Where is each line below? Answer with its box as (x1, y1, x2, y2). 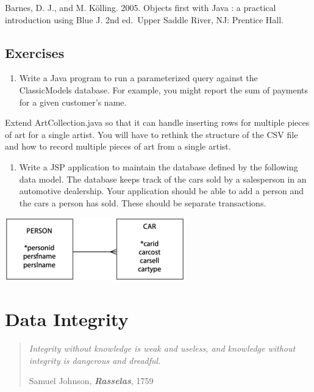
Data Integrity (5, 307, 129, 332)
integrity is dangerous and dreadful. (29, 354, 161, 366)
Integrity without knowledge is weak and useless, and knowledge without (29, 342, 296, 355)
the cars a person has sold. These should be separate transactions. (19, 196, 266, 209)
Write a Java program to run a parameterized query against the (19, 71, 258, 84)
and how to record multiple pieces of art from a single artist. (5, 140, 231, 153)
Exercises (5, 43, 65, 62)
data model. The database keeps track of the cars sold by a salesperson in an (19, 172, 307, 185)
